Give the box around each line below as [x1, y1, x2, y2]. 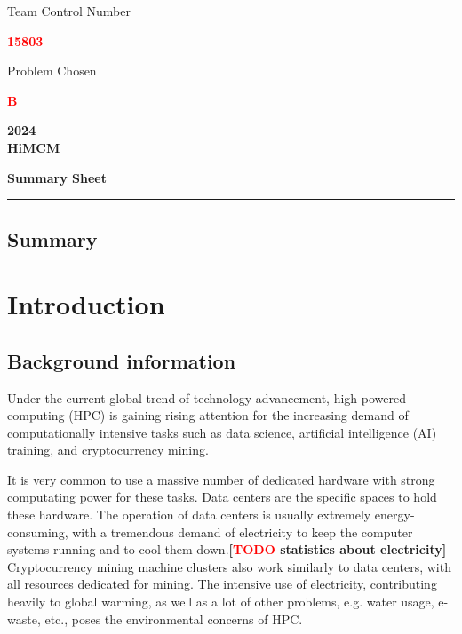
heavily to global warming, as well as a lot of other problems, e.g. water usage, [7, 592, 434, 611]
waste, [7, 609, 41, 628]
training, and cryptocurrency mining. [7, 440, 209, 459]
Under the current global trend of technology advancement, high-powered [7, 388, 406, 407]
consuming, [7, 522, 68, 541]
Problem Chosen [7, 61, 97, 80]
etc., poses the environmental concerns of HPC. [44, 609, 303, 628]
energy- [374, 505, 415, 524]
